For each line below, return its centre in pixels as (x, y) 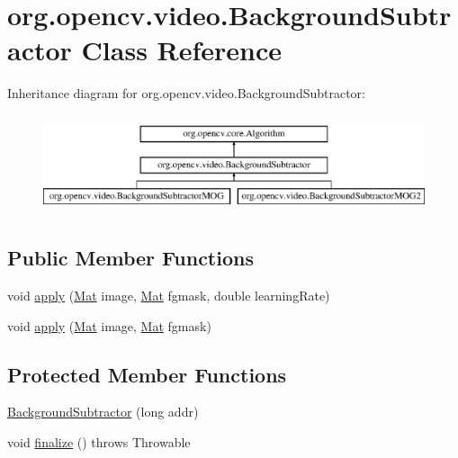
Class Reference (182, 50)
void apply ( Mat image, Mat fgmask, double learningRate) (169, 295)
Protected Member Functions (147, 374)
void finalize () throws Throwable (99, 441)
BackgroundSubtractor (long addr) (103, 412)
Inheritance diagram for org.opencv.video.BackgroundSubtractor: (186, 93)
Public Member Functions (130, 258)
